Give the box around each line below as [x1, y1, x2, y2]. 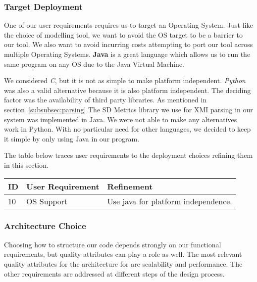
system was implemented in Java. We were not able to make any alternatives [4, 114, 237, 124]
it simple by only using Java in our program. [4, 133, 140, 143]
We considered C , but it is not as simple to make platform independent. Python [4, 75, 246, 86]
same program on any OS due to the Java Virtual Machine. [4, 58, 184, 69]
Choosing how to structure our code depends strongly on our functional [4, 239, 221, 249]
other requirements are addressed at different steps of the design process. [4, 268, 225, 279]
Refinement [107, 180, 153, 192]
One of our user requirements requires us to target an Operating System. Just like [4, 20, 253, 30]
